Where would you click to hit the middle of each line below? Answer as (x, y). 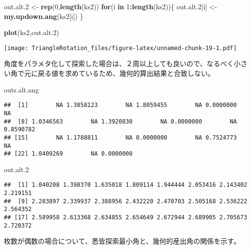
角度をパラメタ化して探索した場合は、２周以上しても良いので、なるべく (119, 63)
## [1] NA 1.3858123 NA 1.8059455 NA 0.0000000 (120, 105)
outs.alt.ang (21, 89)
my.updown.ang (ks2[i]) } (44, 16)
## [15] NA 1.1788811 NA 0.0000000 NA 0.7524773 (120, 137)
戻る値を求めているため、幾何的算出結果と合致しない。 (126, 73)
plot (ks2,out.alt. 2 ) (32, 32)
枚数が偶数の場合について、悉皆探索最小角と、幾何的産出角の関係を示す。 (122, 241)
